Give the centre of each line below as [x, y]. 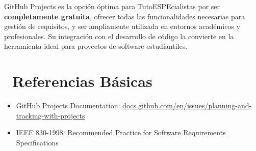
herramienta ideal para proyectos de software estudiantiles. [96, 46]
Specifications [37, 142]
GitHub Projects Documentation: [68, 105]
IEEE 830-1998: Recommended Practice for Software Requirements [121, 132]
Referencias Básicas [82, 81]
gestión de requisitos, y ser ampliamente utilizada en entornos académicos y [122, 26]
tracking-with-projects [50, 115]
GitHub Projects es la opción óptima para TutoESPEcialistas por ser [112, 6]
